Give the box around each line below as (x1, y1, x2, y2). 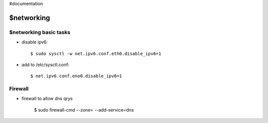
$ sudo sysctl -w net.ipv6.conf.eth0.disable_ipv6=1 (30, 51, 161, 57)
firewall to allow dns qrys (21, 96, 73, 102)
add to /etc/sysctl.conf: (21, 61, 69, 67)
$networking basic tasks (9, 29, 70, 36)
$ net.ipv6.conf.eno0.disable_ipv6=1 (30, 73, 123, 79)
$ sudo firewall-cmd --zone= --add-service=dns (34, 107, 134, 113)
